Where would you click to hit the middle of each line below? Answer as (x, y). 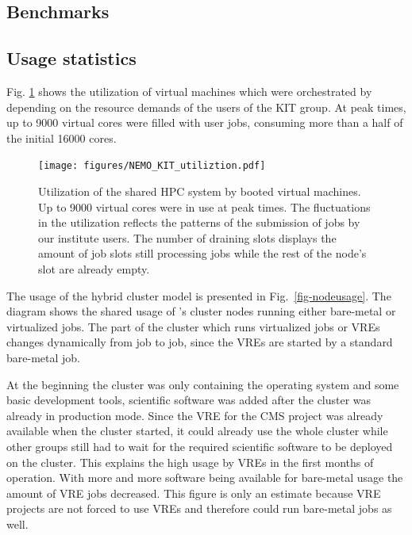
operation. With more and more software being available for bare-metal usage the (205, 478)
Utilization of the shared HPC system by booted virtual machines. (200, 191)
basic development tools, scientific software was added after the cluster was (189, 400)
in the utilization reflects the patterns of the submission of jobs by (199, 222)
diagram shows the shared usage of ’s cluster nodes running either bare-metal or (201, 311)
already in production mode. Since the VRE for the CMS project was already (195, 415)
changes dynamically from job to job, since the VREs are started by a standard (200, 342)
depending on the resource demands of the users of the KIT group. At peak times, (206, 107)
